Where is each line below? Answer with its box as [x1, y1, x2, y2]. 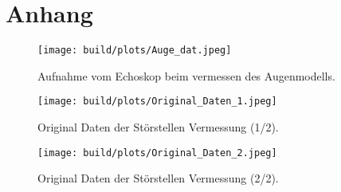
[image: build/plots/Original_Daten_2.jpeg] [37, 147, 277, 159]
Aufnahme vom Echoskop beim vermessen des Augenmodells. [37, 67, 335, 84]
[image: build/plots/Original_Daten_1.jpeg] [37, 96, 277, 108]
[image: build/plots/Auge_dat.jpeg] [37, 45, 232, 57]
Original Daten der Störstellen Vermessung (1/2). [37, 119, 279, 135]
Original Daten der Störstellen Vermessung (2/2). [37, 170, 279, 186]
